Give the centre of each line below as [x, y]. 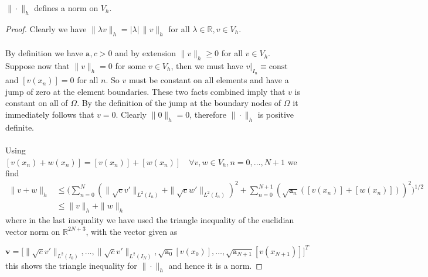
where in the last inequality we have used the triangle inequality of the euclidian [150, 220]
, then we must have [207, 65]
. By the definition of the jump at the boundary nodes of [179, 103]
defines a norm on [66, 8]
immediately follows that [50, 114]
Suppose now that [38, 65]
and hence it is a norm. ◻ [215, 265]
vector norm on [33, 231]
